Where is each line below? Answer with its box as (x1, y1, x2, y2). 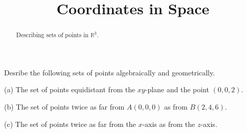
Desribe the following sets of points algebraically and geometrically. (4, 67, 215, 77)
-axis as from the (142, 118, 195, 129)
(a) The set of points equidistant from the (4, 84, 136, 95)
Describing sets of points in (16, 31, 88, 39)
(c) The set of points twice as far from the (4, 118, 136, 129)
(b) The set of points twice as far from (4, 101, 125, 112)
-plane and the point (145, 84, 209, 95)
